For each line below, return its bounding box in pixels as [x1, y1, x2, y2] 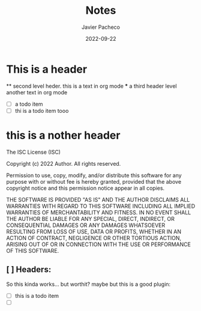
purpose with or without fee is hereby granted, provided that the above [6, 178, 182, 185]
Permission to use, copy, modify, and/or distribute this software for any [6, 172, 182, 179]
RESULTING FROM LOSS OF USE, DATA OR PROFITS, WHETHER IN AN [6, 228, 182, 235]
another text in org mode [6, 88, 68, 96]
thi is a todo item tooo [14, 107, 69, 114]
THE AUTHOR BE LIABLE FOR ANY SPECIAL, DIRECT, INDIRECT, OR [6, 215, 175, 222]
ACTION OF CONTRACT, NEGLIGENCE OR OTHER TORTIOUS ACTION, [6, 234, 182, 241]
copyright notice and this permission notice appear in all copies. [6, 184, 165, 192]
